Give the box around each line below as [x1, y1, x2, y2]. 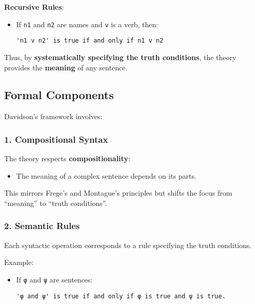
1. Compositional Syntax [4, 132, 108, 145]
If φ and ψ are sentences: [16, 274, 93, 284]
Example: [4, 257, 34, 268]
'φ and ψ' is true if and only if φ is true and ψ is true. [16, 292, 226, 300]
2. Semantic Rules [4, 219, 80, 232]
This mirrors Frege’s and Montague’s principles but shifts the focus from [4, 187, 232, 198]
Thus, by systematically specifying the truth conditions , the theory [4, 51, 237, 62]
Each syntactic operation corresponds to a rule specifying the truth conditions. [4, 239, 252, 250]
